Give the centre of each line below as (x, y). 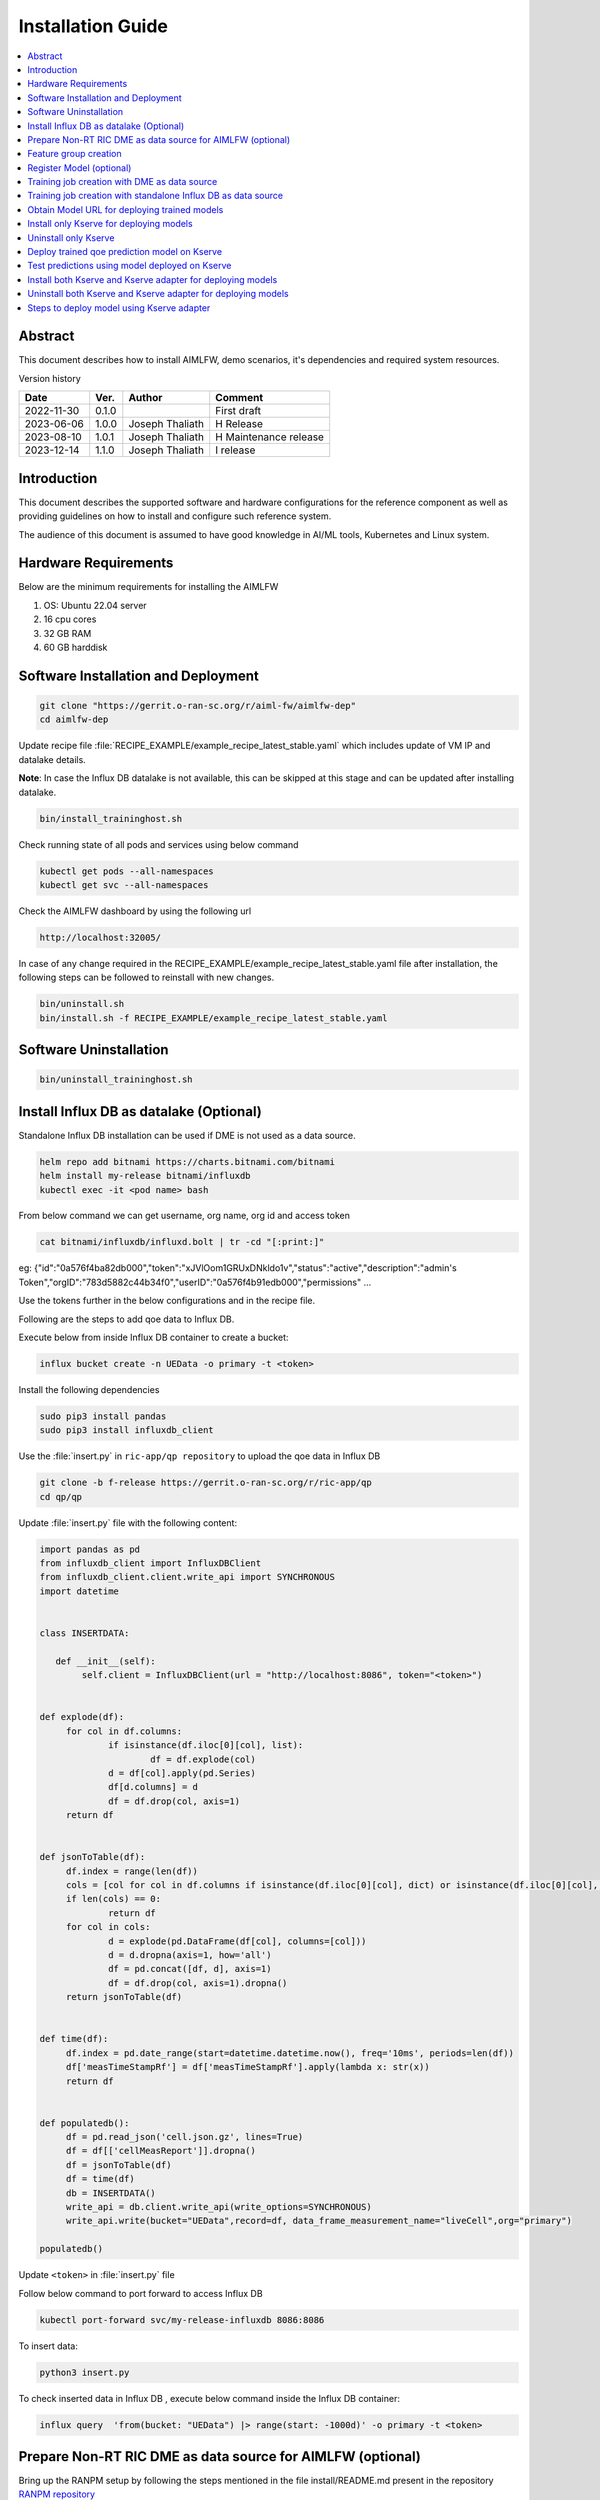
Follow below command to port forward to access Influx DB (141, 2293)
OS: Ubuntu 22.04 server (95, 605)
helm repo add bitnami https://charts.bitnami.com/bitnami (187, 1161)
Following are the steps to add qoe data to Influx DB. (126, 1319)
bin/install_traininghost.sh (111, 818)
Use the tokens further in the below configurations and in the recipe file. (167, 1301)
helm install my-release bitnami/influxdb (145, 1176)
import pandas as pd (89, 1549)
